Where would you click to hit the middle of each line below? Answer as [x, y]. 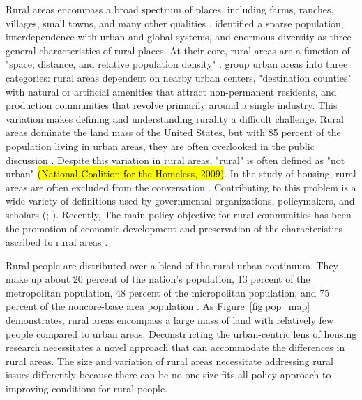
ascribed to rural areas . [57, 242]
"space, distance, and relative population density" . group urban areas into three [177, 64]
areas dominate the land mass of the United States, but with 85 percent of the [173, 132]
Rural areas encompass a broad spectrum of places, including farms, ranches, [170, 9]
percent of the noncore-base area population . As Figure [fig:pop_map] [158, 306]
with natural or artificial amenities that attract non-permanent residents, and [171, 91]
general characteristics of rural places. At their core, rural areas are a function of [178, 50]
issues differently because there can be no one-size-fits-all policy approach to [168, 375]
